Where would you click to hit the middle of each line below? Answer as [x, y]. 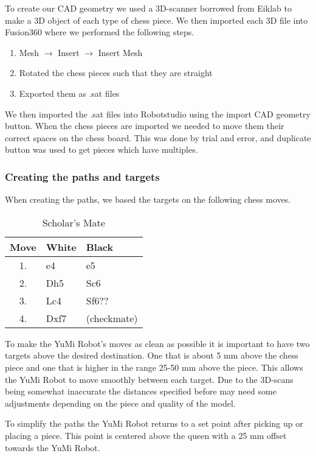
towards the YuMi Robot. [53, 447]
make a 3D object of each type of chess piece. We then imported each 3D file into [156, 20]
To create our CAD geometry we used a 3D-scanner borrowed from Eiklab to [148, 8]
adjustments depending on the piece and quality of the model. [120, 403]
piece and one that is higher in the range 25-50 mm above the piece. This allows [154, 367]
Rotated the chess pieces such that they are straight [116, 73]
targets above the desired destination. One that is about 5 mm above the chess [152, 355]
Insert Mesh [120, 52]
